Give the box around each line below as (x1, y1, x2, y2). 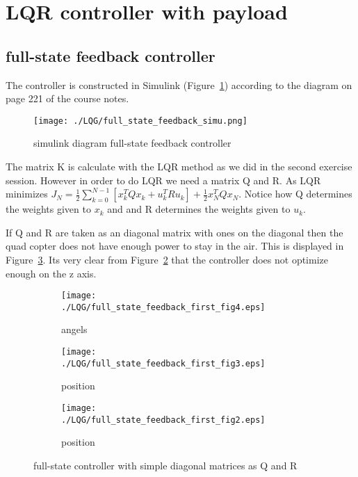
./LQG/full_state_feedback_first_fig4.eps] (61, 302, 266, 312)
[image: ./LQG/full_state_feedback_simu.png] (33, 115, 247, 126)
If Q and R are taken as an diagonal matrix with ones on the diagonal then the (6, 225, 343, 239)
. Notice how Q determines (238, 186, 352, 201)
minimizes (6, 186, 48, 201)
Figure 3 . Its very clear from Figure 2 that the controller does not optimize (6, 252, 328, 266)
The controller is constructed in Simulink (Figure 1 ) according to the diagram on (6, 77, 352, 92)
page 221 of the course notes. (6, 91, 129, 106)
